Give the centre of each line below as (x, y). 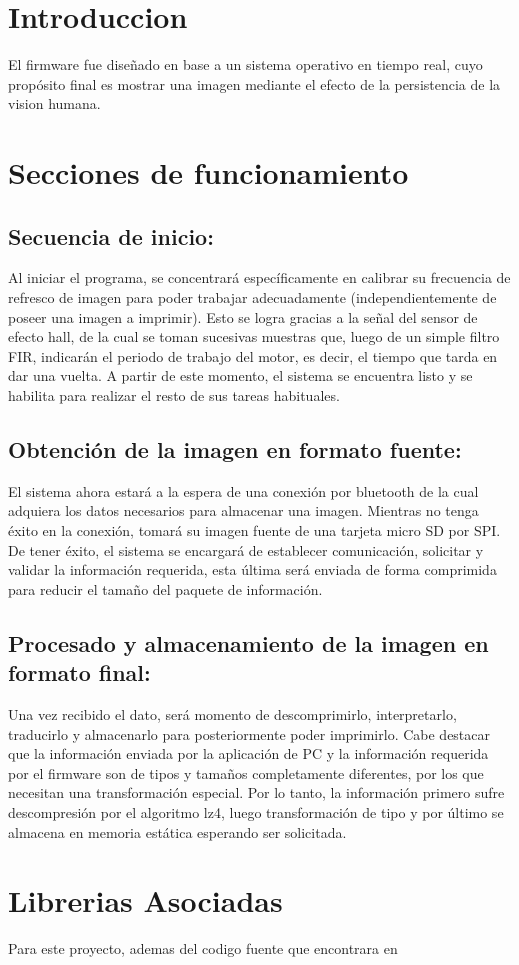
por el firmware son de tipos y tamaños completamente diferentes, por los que (246, 772)
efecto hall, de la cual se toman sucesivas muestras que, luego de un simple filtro (254, 336)
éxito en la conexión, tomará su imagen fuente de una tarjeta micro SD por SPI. (254, 530)
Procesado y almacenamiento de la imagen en (248, 642)
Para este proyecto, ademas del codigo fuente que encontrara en (203, 948)
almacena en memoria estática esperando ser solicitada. (177, 831)
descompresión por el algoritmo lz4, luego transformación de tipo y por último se (256, 811)
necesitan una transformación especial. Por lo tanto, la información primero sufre (256, 792)
